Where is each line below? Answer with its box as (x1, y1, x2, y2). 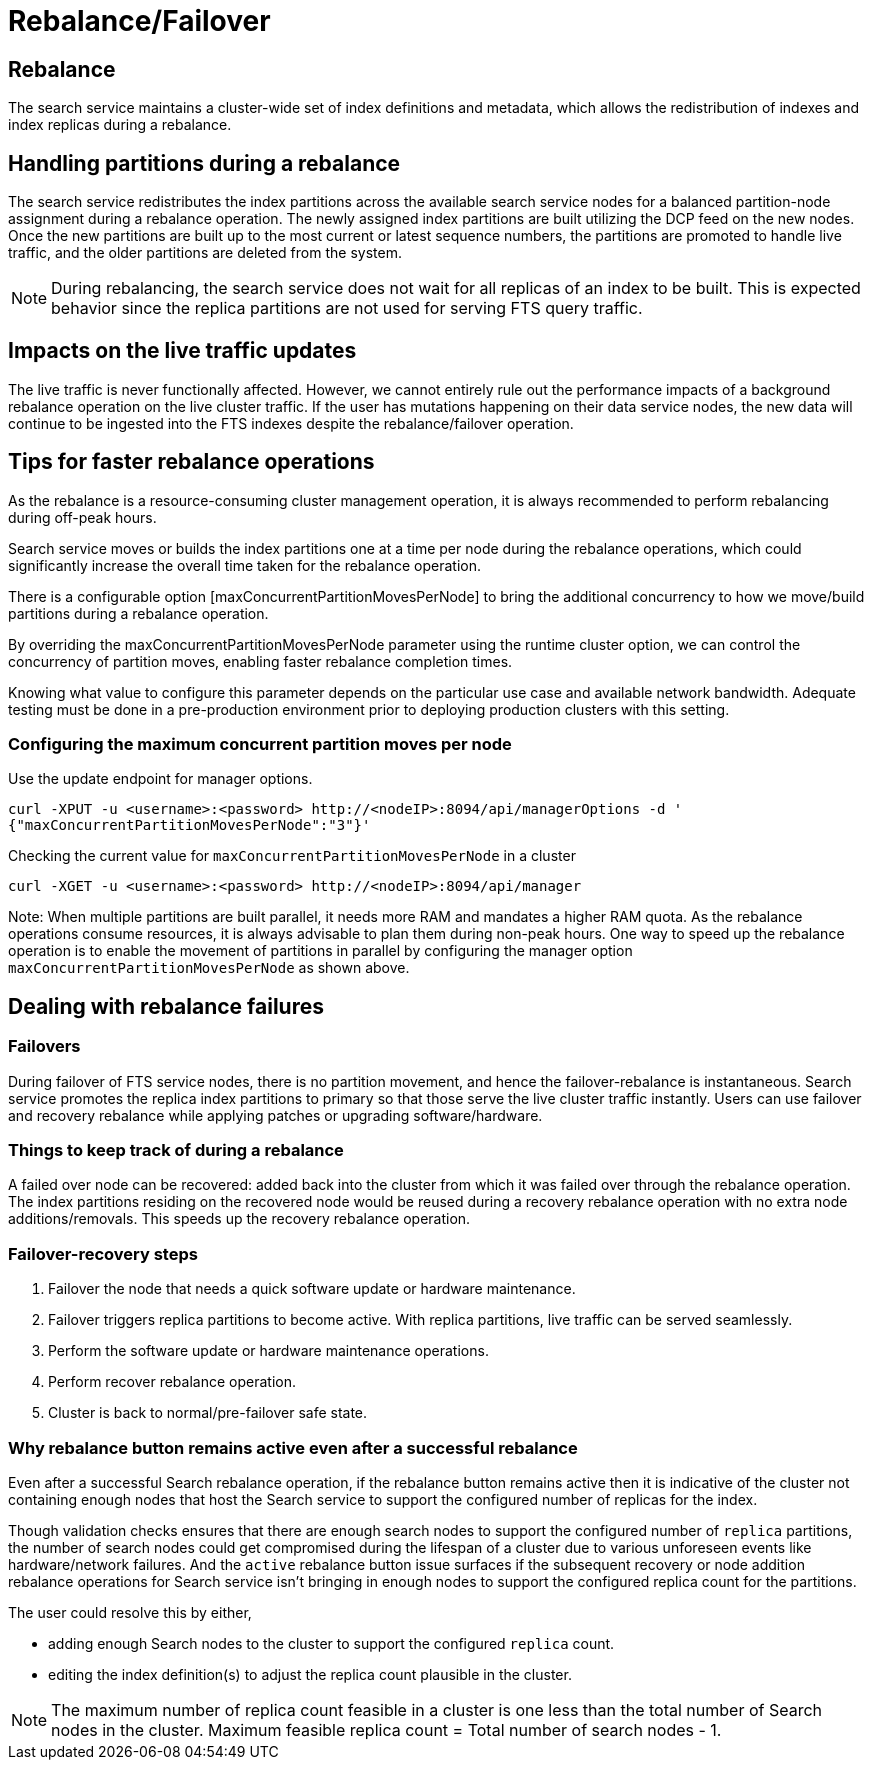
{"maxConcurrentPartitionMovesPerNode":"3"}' (8, 817, 371, 834)
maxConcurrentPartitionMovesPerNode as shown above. (8, 959, 410, 977)
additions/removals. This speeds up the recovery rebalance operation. (8, 1210, 471, 1228)
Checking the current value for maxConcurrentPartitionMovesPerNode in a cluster (8, 847, 576, 865)
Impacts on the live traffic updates (8, 338, 357, 364)
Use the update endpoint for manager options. (8, 770, 313, 788)
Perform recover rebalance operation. (48, 1373, 296, 1391)
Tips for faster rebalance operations (8, 449, 375, 475)
